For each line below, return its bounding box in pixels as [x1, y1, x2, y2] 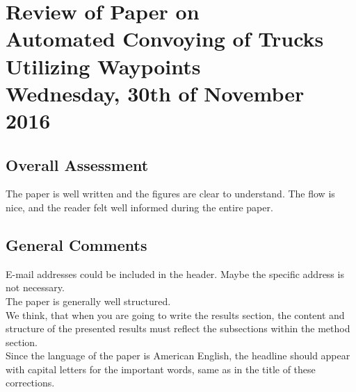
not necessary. [6, 280, 65, 295]
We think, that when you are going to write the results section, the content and [6, 307, 345, 322]
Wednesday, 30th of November [6, 79, 305, 107]
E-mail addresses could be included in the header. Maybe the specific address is [6, 266, 344, 281]
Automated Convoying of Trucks [6, 24, 324, 53]
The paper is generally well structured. [6, 293, 171, 308]
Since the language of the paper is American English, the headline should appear [6, 348, 350, 363]
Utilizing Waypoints [6, 51, 201, 80]
